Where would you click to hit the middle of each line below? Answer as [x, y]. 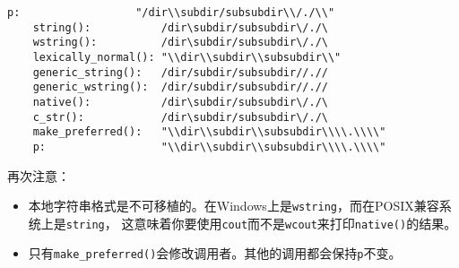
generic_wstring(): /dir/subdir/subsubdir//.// [180, 87]
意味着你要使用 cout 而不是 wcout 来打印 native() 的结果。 [295, 223]
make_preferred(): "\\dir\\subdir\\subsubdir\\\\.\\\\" [209, 132]
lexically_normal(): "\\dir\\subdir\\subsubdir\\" [187, 57]
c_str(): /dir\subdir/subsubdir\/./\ [180, 117]
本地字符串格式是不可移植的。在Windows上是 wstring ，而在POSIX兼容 [234, 206]
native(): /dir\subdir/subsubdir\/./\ [180, 102]
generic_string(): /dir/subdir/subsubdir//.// [180, 72]
